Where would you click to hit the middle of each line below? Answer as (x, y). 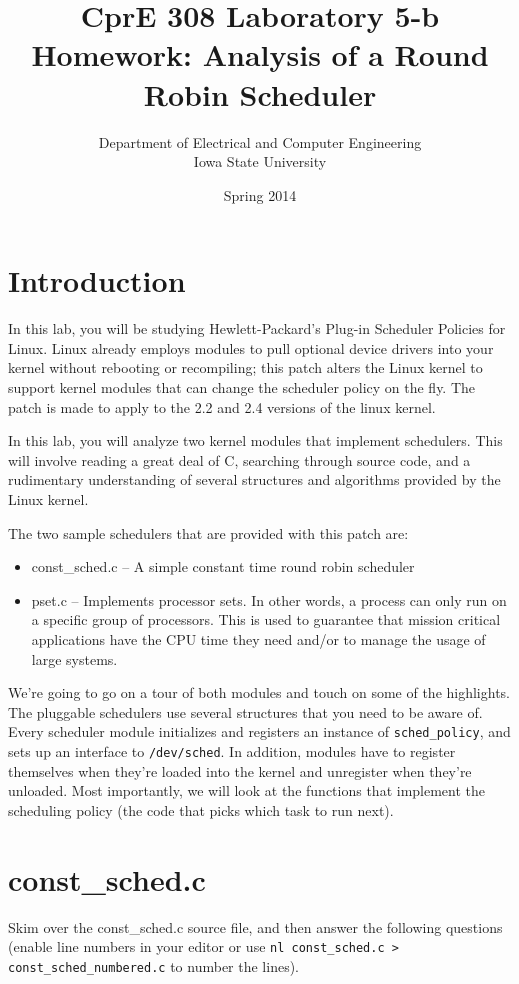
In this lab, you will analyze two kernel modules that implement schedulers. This (255, 440)
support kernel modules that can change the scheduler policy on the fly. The (242, 387)
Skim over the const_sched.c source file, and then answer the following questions (255, 926)
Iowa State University (260, 161)
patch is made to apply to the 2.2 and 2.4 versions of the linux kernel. (222, 406)
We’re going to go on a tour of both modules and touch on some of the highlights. (259, 692)
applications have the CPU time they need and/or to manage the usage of (258, 638)
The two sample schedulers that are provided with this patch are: (208, 532)
